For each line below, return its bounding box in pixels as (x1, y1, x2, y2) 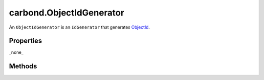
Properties (9, 37, 42, 45)
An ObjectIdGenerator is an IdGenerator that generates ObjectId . (9, 24, 150, 30)
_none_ (9, 49, 24, 55)
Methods (9, 62, 37, 70)
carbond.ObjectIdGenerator (9, 7, 125, 18)
